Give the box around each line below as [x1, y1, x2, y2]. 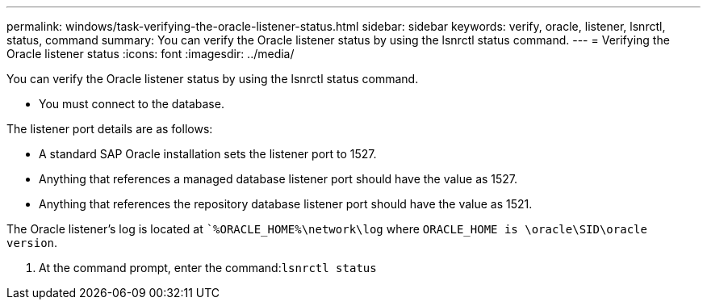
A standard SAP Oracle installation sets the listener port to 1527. [39, 147, 377, 161]
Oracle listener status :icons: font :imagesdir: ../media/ [6, 47, 295, 61]
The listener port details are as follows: [6, 122, 213, 136]
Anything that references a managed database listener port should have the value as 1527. [39, 172, 518, 186]
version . [6, 236, 58, 249]
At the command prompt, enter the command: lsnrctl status [39, 261, 377, 275]
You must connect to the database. [39, 97, 224, 111]
